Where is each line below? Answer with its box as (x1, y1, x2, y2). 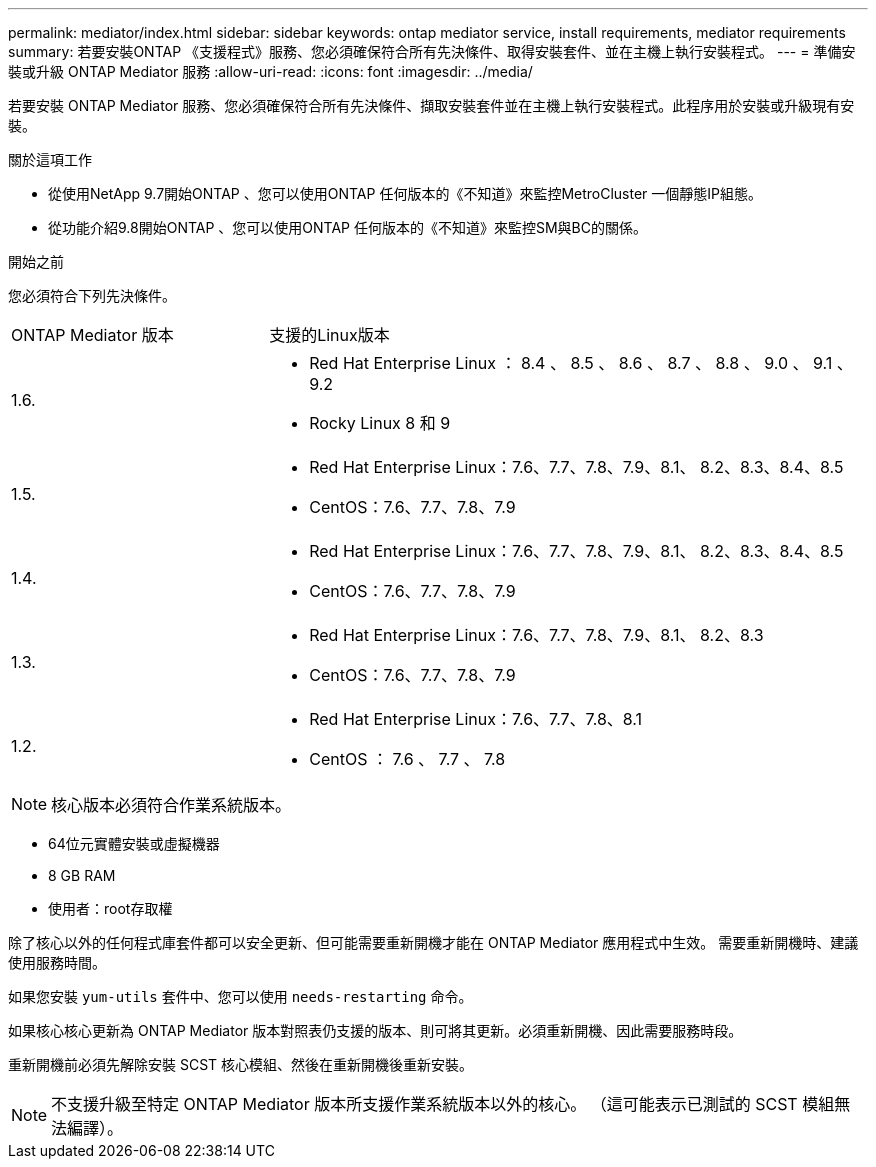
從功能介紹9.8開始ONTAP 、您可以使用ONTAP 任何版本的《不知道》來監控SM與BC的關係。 (48, 219, 647, 236)
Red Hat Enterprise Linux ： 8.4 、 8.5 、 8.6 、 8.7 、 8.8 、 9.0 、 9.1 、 (309, 353, 853, 373)
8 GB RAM (48, 867, 116, 884)
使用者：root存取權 (48, 900, 173, 917)
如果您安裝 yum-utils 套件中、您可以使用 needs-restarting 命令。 (8, 988, 473, 1005)
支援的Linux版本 (269, 325, 390, 345)
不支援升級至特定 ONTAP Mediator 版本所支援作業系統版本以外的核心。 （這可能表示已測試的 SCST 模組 (51, 1094, 835, 1114)
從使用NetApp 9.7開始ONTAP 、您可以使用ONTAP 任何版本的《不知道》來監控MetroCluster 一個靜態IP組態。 (48, 185, 763, 202)
